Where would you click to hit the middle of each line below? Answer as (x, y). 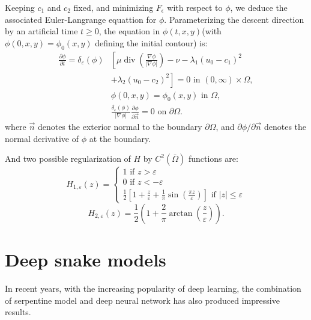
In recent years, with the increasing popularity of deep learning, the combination (153, 288)
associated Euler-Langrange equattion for (81, 19)
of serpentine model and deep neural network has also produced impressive (142, 300)
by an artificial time (41, 31)
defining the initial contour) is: (151, 42)
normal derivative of (42, 138)
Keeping (20, 7)
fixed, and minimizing (113, 7)
